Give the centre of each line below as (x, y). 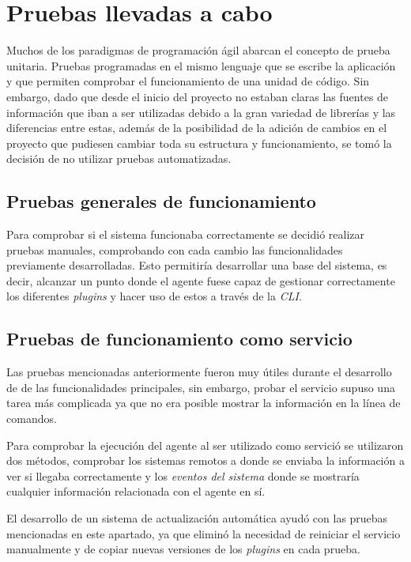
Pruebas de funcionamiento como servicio (179, 339)
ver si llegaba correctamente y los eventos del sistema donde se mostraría (183, 475)
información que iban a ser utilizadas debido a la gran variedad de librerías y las (201, 112)
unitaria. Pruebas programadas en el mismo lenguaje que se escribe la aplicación (201, 65)
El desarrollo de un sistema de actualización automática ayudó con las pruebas (197, 518)
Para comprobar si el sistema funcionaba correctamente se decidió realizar (186, 234)
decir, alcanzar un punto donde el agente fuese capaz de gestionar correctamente (201, 280)
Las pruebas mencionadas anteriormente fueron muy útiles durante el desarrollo (199, 372)
